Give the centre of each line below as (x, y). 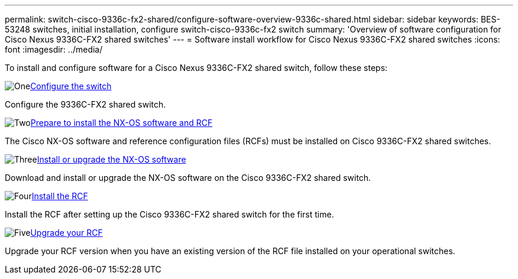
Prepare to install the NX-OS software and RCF (122, 123)
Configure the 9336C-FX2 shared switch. (85, 104)
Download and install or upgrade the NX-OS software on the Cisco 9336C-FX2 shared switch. (188, 178)
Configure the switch (71, 86)
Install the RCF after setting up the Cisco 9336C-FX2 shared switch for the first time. (169, 214)
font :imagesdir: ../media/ (54, 49)
